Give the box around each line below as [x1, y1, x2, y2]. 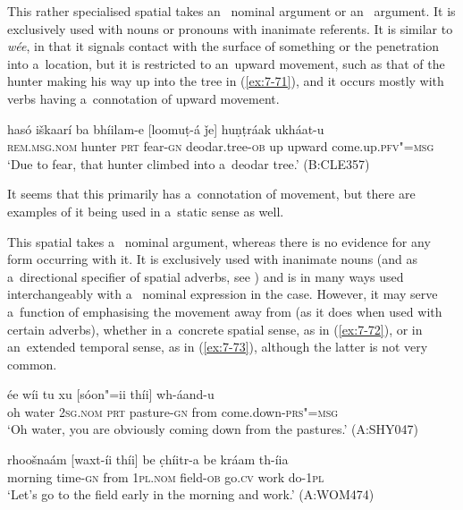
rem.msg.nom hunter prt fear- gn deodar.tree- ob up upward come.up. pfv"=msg [7, 137, 434, 156]
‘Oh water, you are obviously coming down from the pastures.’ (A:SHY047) [7, 420, 419, 438]
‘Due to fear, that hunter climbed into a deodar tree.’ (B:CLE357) [7, 154, 370, 173]
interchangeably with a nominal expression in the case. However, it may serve [7, 285, 438, 303]
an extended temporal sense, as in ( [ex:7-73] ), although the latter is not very [7, 337, 428, 356]
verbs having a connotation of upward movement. [7, 89, 280, 107]
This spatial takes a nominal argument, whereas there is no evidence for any [7, 232, 431, 251]
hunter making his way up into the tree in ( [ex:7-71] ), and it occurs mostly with [7, 72, 444, 90]
